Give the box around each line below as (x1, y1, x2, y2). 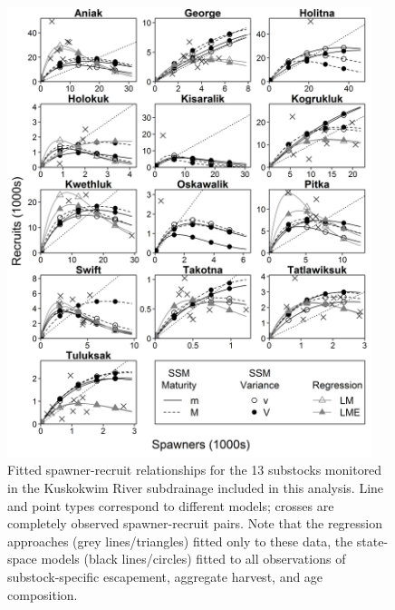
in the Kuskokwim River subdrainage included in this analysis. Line (7, 477, 384, 497)
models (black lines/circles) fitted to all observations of (41, 549, 346, 568)
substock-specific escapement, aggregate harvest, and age (7, 566, 323, 585)
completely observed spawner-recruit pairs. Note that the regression (7, 514, 383, 533)
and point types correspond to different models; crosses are (7, 496, 334, 515)
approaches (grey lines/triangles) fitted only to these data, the (7, 531, 353, 550)
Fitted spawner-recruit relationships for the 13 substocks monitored (7, 460, 382, 479)
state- (356, 531, 389, 550)
